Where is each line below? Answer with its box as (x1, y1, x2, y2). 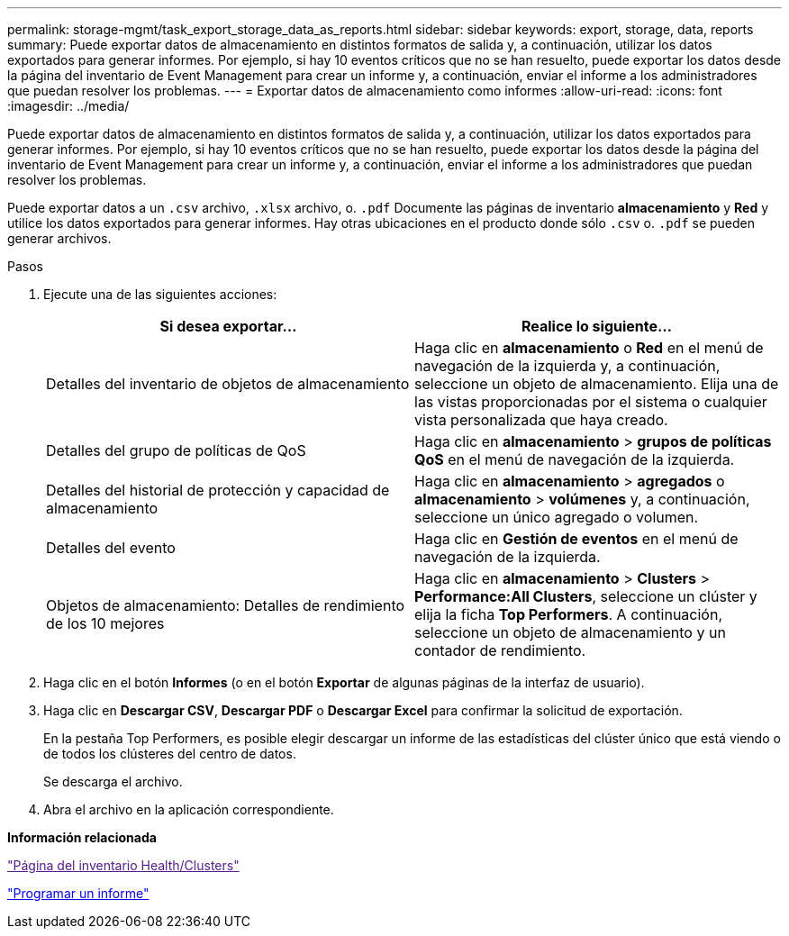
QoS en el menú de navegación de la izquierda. (414, 450, 735, 468)
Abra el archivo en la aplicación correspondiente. (43, 802, 334, 817)
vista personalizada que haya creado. (414, 411, 668, 429)
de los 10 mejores (46, 614, 165, 632)
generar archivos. (7, 231, 112, 246)
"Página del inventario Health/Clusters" (7, 858, 240, 873)
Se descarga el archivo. (43, 774, 183, 789)
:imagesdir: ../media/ (7, 98, 130, 114)
